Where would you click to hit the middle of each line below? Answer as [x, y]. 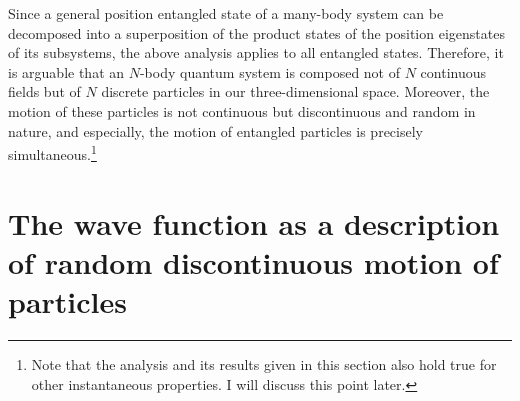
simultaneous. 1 [52, 152]
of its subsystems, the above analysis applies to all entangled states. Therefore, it [256, 52]
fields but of [44, 91]
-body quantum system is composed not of [270, 71]
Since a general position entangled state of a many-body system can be [226, 13]
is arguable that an [66, 71]
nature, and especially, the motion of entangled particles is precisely [215, 130]
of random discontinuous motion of [253, 261]
